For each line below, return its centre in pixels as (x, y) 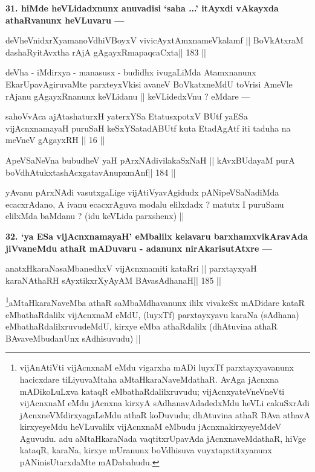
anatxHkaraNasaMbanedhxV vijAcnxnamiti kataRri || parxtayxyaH (131, 268)
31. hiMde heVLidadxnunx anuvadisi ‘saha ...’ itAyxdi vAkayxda (142, 8)
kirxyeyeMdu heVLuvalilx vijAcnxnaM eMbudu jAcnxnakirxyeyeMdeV (151, 426)
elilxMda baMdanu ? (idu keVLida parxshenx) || (95, 216)
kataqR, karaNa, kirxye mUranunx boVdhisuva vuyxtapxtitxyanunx (146, 450)
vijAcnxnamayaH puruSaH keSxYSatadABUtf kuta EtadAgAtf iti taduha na (148, 128)
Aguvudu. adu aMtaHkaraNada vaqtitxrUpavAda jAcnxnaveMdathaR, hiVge (163, 438)
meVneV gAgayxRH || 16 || (55, 140)
